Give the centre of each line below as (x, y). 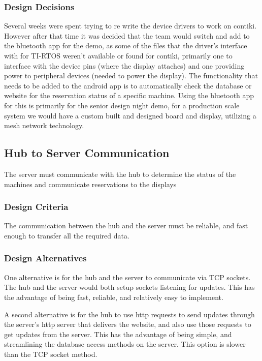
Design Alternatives (45, 258)
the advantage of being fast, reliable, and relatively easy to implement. (114, 297)
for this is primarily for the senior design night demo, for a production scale (122, 105)
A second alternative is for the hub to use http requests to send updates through (129, 314)
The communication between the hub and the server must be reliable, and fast (126, 225)
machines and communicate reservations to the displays (90, 184)
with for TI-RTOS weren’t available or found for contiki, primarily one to (118, 55)
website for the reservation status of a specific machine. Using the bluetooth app (129, 95)
